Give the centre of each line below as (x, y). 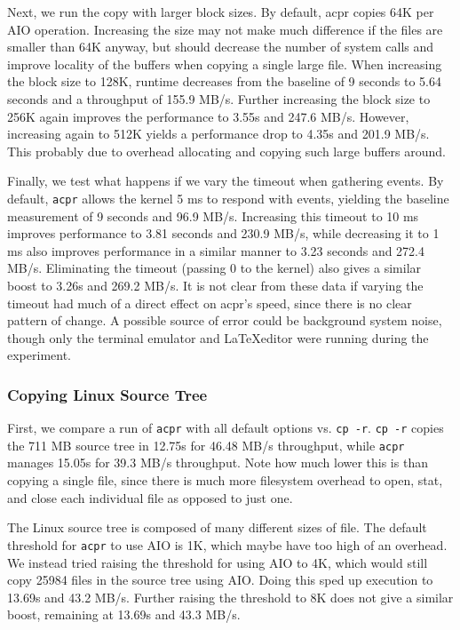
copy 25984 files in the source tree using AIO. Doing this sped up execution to (220, 580)
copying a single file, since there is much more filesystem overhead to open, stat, (225, 480)
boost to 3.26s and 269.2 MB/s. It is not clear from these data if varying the (215, 285)
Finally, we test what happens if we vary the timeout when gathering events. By (226, 181)
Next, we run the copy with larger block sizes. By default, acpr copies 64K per (221, 12)
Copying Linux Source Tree (107, 394)
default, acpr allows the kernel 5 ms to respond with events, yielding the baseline (228, 198)
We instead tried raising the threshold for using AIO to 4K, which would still (218, 562)
